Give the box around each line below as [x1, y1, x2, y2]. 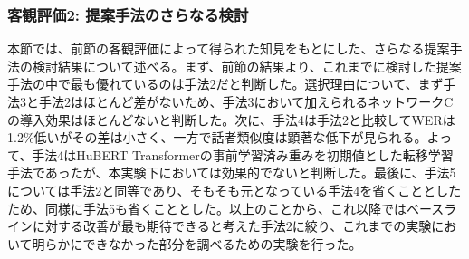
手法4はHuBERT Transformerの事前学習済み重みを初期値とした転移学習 [32, 145, 454, 164]
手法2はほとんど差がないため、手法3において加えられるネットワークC [38, 92, 454, 110]
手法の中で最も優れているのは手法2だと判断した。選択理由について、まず [7, 74, 444, 93]
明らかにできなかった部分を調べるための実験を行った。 [32, 234, 362, 253]
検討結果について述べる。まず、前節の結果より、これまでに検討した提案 [32, 56, 462, 75]
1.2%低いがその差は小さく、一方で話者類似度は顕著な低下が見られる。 [7, 128, 427, 147]
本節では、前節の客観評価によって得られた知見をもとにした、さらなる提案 [7, 39, 450, 58]
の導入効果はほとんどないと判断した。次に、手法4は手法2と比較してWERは [7, 110, 455, 129]
